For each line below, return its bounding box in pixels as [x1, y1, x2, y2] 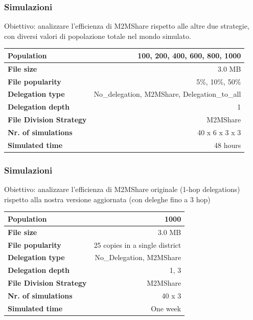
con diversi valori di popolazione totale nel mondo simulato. [4, 30, 191, 41]
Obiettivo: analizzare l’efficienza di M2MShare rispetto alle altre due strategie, [4, 20, 249, 31]
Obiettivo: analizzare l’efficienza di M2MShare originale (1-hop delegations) [4, 184, 240, 195]
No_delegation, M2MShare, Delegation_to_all [94, 89, 241, 99]
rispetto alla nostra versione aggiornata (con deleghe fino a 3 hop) [4, 194, 211, 204]
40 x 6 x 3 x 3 [197, 126, 241, 137]
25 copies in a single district [94, 239, 181, 250]
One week [151, 303, 181, 313]
